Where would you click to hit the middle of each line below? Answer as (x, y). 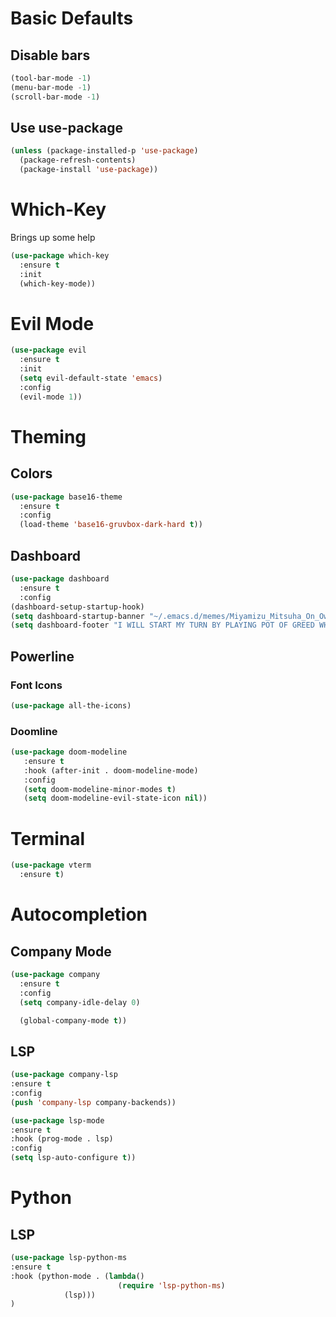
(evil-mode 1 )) (51, 397)
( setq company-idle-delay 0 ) (80, 1002)
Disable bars (50, 55)
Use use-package (66, 128)
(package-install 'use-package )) (89, 170)
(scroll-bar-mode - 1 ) (55, 97)
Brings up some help (53, 237)
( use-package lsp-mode (57, 1120)
